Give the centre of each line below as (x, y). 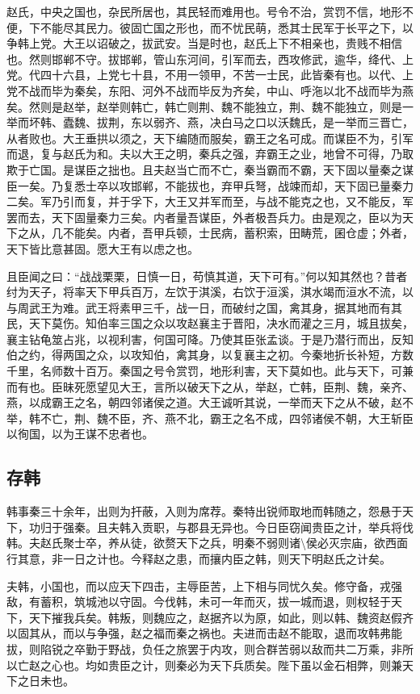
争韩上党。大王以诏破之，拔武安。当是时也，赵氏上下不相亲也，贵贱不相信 (204, 43)
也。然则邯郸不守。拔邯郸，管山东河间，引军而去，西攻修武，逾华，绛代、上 (210, 59)
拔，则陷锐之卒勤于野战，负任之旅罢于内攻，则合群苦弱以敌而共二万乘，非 (204, 648)
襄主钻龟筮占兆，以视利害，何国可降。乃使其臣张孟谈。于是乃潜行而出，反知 (210, 339)
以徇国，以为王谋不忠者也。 (80, 434)
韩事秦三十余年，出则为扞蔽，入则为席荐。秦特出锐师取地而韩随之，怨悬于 (204, 511)
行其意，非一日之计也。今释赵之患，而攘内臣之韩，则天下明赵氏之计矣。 (199, 559)
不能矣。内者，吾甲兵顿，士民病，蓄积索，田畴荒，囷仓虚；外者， (238, 233)
